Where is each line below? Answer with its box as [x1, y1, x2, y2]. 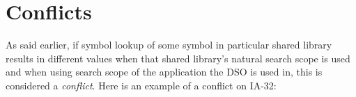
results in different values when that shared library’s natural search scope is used [6, 51, 350, 65]
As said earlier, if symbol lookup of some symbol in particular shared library [6, 37, 332, 52]
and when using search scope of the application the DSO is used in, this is [6, 64, 323, 79]
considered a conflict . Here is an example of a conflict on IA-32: [6, 78, 277, 92]
